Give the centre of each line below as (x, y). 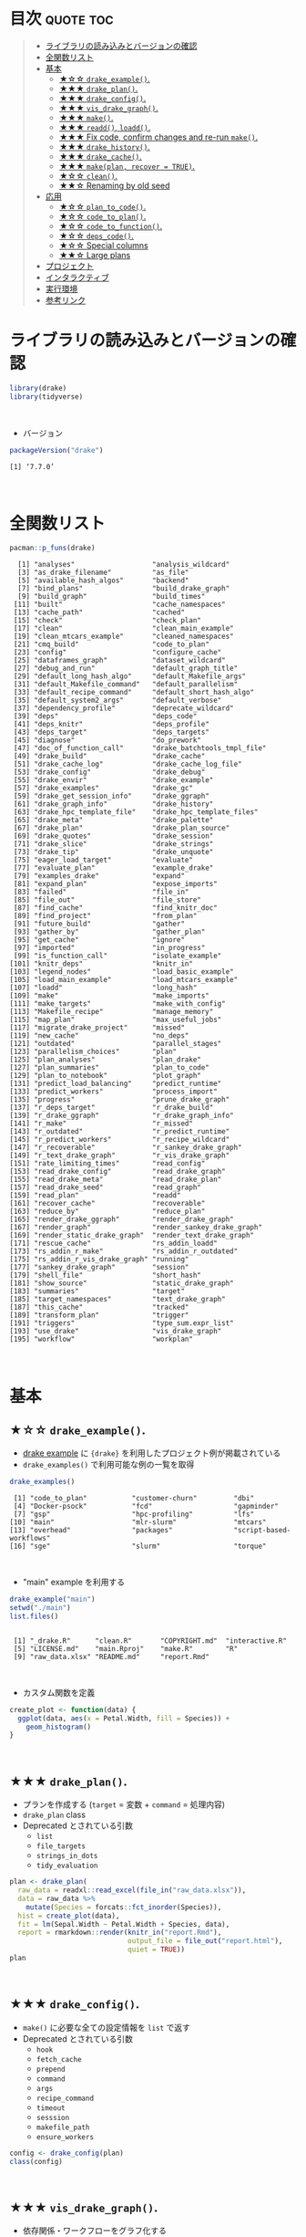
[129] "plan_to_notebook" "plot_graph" (106, 1076)
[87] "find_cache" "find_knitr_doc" (116, 908)
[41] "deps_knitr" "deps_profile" (111, 725)
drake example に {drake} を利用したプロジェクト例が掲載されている (152, 1453)
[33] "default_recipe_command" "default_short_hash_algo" (134, 693)
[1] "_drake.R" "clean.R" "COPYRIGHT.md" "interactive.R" (150, 1641)
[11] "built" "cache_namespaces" (119, 605)
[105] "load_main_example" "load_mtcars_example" (124, 980)
